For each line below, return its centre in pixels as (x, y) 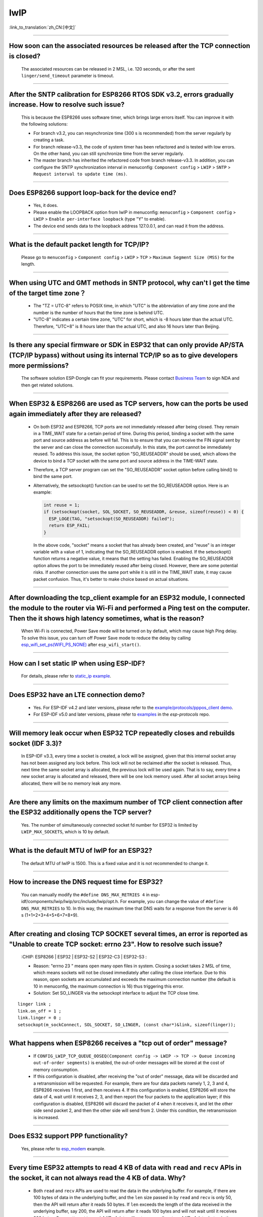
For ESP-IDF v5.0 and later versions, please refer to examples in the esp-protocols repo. (122, 714)
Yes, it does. (46, 205)
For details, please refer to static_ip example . (66, 676)
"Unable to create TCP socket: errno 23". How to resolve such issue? (116, 944)
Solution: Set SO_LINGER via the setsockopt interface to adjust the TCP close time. (116, 993)
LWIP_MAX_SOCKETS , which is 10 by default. (65, 832)
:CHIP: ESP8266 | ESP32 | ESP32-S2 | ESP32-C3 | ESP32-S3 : (84, 957)
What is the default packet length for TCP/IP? (79, 245)
